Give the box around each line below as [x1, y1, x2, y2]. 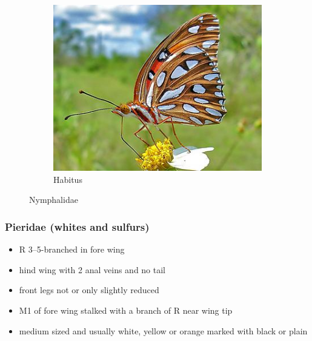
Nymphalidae [29, 193, 78, 206]
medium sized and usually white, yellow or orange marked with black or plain [19, 324, 308, 337]
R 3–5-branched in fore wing [19, 243, 125, 256]
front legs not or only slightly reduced [19, 283, 159, 296]
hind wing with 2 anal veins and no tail [19, 263, 166, 276]
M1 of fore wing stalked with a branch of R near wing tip [19, 304, 233, 317]
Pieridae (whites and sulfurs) [5, 219, 150, 234]
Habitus [53, 173, 82, 185]
